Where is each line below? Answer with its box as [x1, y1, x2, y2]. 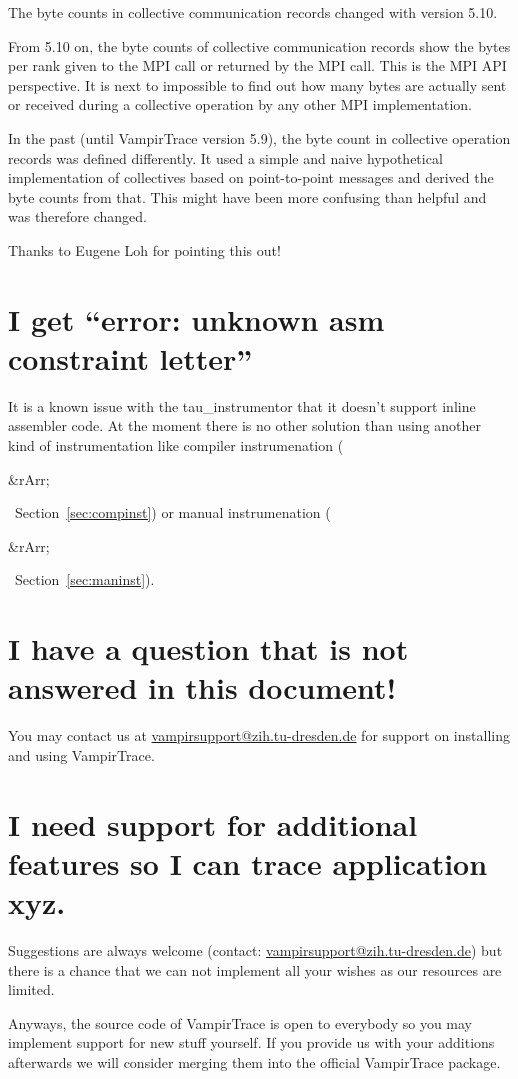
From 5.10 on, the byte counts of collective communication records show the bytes [8, 35, 511, 56]
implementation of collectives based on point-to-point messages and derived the [8, 167, 494, 188]
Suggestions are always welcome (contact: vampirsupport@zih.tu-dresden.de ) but [8, 940, 503, 960]
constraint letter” [8, 337, 253, 378]
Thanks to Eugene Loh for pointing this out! [8, 239, 281, 260]
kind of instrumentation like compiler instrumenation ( [8, 435, 344, 456]
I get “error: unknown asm [8, 298, 385, 339]
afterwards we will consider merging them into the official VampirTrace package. [8, 1051, 501, 1072]
